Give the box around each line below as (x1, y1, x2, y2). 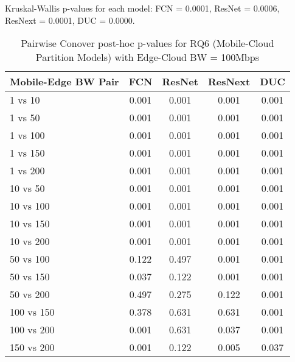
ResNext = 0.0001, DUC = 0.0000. (5, 13, 135, 26)
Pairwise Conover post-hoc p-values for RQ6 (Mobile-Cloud (21, 36, 274, 51)
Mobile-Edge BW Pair (10, 74, 119, 89)
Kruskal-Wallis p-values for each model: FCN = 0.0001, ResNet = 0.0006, (5, 2, 280, 14)
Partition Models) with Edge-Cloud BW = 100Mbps (35, 50, 259, 65)
